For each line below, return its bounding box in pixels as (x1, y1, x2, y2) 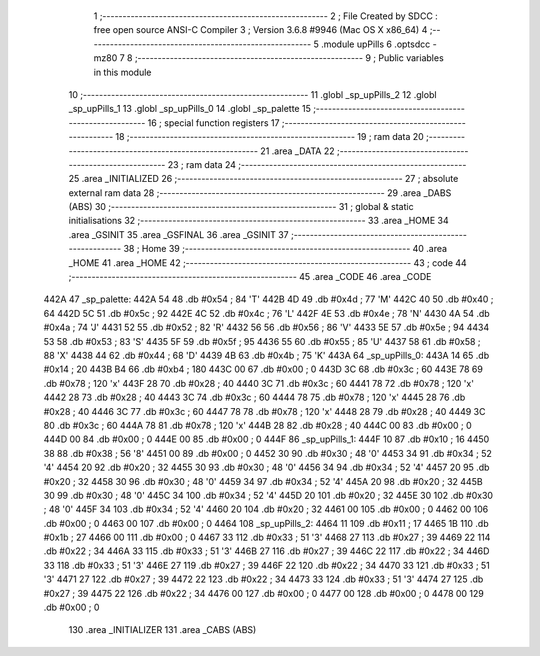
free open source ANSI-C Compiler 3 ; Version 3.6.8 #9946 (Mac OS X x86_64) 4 (93, 24, 428, 36)
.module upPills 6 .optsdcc (320, 38, 431, 50)
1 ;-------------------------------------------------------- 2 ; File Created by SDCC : (93, 10, 439, 22)
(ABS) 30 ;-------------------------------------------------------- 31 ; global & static (68, 201, 414, 213)
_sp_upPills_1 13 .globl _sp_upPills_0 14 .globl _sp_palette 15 (68, 103, 312, 115)
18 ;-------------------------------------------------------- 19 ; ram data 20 (115, 131, 424, 143)
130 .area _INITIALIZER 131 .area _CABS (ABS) (68, 624, 257, 636)
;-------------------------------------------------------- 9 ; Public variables (134, 52, 444, 64)
